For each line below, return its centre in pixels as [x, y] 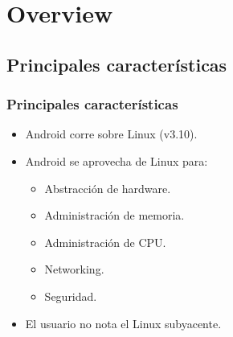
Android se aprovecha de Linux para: [117, 160]
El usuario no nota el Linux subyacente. [123, 323]
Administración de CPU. [105, 242]
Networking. [74, 269]
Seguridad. [71, 296]
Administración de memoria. [114, 215]
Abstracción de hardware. [108, 188]
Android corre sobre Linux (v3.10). [111, 134]
